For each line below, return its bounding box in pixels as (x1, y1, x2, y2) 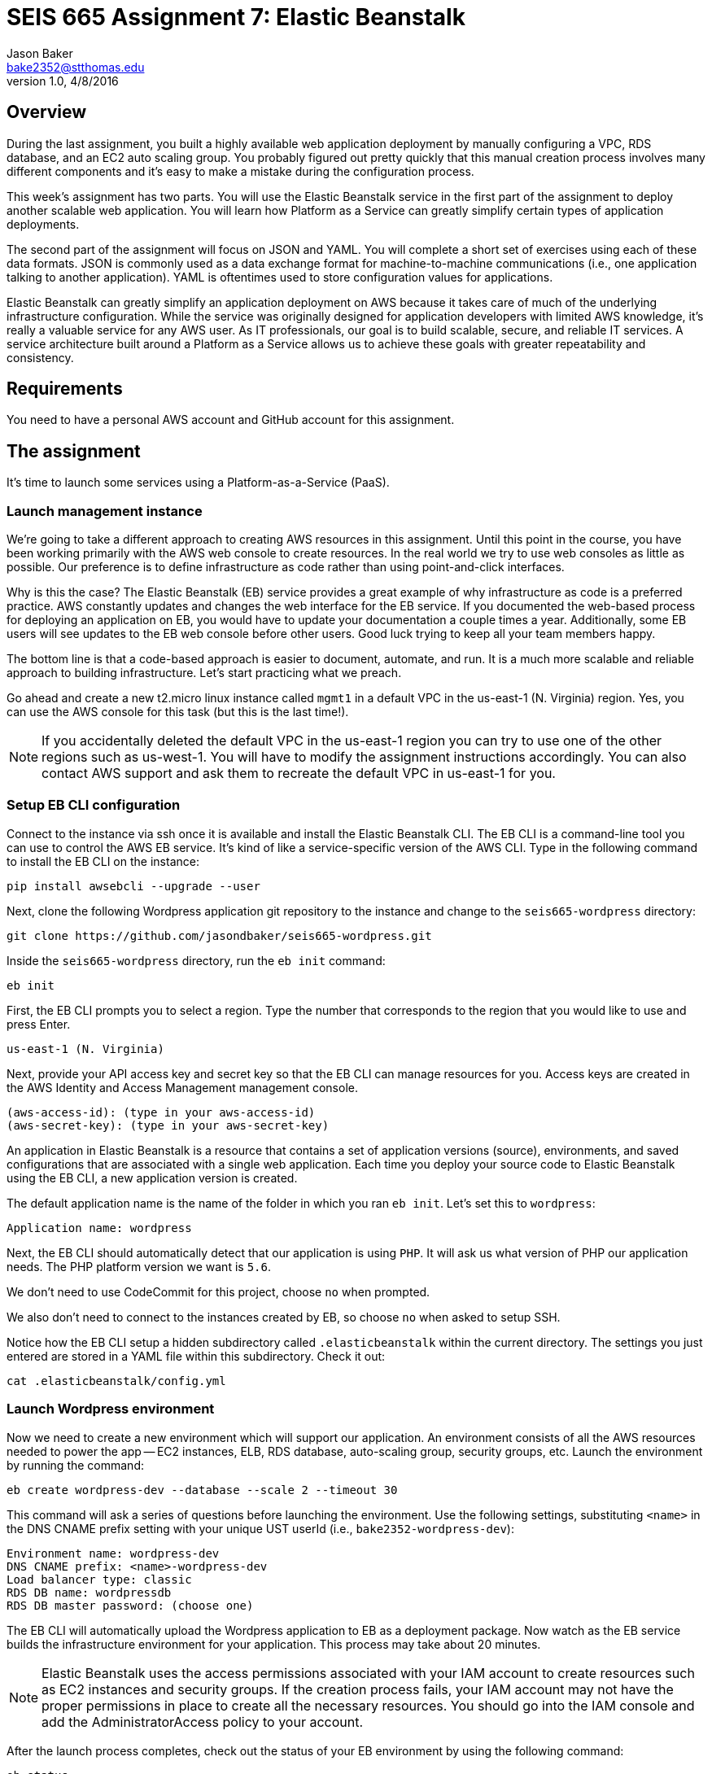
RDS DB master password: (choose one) (7, 1598, 254, 1612)
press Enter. (7, 1016, 71, 1031)
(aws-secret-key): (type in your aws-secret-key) (7, 1118, 330, 1132)
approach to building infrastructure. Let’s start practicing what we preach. (7, 666, 402, 680)
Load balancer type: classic (7, 1572, 192, 1586)
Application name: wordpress (7, 1221, 192, 1234)
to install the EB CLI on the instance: (7, 854, 199, 868)
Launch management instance (7, 502, 203, 519)
